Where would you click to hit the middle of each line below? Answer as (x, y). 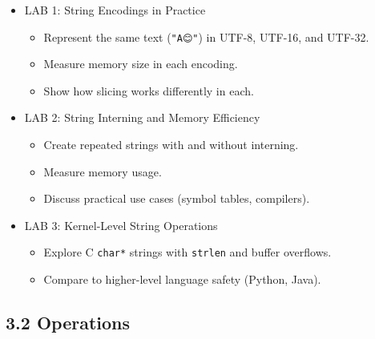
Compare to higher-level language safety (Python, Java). (182, 279)
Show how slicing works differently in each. (149, 90)
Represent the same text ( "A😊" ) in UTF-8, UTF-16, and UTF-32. (206, 36)
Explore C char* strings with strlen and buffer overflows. (187, 252)
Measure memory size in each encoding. (141, 64)
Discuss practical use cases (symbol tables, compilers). (177, 198)
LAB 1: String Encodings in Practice (115, 10)
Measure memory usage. (103, 171)
